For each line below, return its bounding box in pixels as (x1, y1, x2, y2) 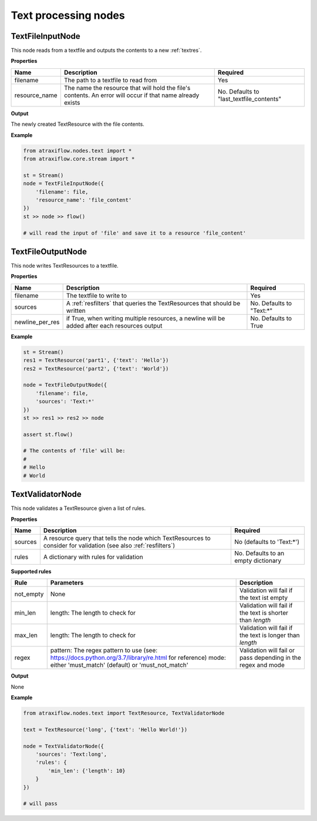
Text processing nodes (11, 9, 126, 22)
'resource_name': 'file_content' (35, 196, 132, 203)
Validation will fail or (239, 646, 295, 655)
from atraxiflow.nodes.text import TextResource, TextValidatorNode (23, 710, 225, 717)
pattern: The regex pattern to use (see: (50, 646, 158, 655)
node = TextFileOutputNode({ (23, 382, 107, 388)
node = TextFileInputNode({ (23, 180, 104, 187)
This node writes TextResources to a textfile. (11, 262, 119, 269)
